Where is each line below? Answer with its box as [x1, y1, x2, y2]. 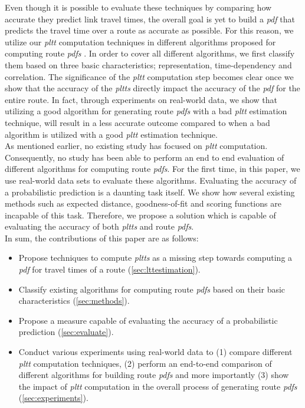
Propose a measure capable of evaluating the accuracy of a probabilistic [18, 314, 278, 326]
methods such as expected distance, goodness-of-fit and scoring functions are [5, 197, 281, 210]
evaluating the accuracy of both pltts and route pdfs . [5, 220, 194, 233]
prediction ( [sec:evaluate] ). [18, 326, 114, 338]
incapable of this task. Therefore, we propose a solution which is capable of [5, 208, 276, 221]
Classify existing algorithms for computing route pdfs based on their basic [18, 283, 286, 295]
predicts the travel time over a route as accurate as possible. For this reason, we [5, 24, 294, 37]
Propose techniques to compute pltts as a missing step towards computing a [18, 251, 293, 264]
